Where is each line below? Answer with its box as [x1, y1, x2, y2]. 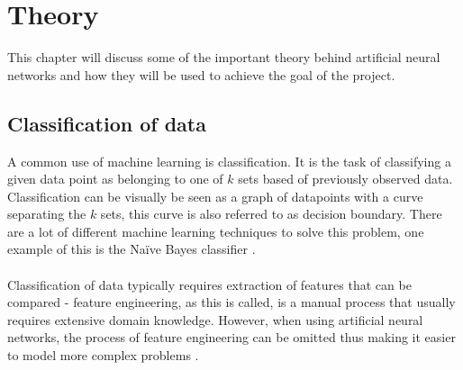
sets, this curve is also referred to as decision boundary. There [100, 204, 442, 223]
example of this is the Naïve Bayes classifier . [7, 239, 256, 258]
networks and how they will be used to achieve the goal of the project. [7, 65, 395, 84]
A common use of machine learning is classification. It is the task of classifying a [7, 151, 451, 170]
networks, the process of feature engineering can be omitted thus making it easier [7, 328, 456, 347]
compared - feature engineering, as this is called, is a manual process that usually [7, 293, 456, 311]
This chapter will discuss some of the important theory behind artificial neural [7, 48, 440, 67]
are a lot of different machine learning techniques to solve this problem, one [7, 221, 424, 240]
